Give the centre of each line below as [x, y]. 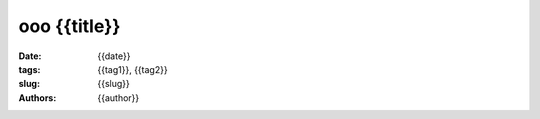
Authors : [37, 97]
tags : [29, 69]
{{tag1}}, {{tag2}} [133, 69]
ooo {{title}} [69, 26]
